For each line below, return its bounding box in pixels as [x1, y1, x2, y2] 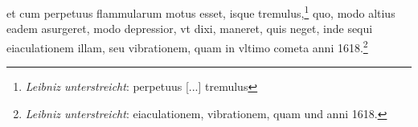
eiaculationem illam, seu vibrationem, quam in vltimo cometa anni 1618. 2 [6, 36, 368, 55]
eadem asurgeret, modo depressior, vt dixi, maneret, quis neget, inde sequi [6, 20, 373, 37]
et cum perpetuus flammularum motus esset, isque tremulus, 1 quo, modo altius [6, 2, 395, 21]
